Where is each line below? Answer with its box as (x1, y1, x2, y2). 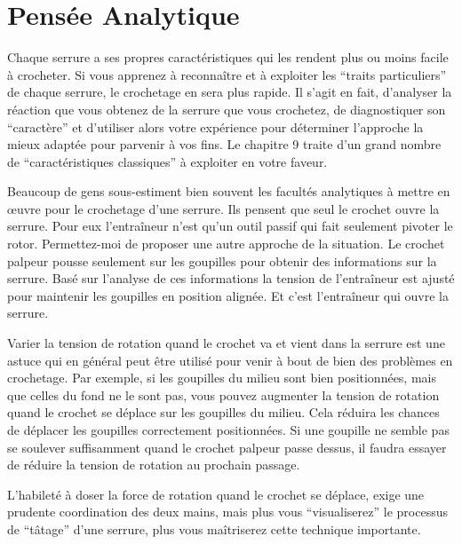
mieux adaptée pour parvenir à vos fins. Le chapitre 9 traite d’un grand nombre (7, 135, 442, 154)
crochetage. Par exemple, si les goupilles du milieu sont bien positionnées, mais (7, 368, 436, 387)
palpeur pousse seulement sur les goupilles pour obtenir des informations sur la (7, 251, 437, 270)
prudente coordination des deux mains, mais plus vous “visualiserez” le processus (7, 502, 448, 521)
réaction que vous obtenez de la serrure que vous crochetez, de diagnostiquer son (7, 99, 446, 118)
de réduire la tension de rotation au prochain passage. (7, 455, 300, 474)
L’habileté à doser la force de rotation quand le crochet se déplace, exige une (7, 485, 425, 503)
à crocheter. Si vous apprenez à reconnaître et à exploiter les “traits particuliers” (7, 65, 447, 83)
